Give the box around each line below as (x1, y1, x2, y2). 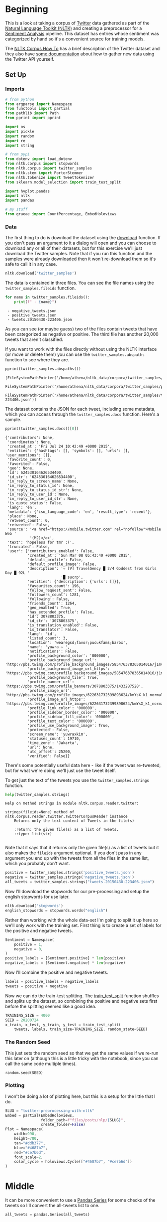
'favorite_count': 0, (7, 457, 52, 462)
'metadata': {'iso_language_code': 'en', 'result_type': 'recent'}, (7, 509, 153, 514)
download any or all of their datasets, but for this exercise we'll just (5, 245, 143, 251)
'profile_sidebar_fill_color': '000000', (27, 714, 114, 719)
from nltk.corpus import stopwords (5, 161, 79, 166)
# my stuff (5, 207, 28, 212)
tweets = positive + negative (5, 983, 68, 989)
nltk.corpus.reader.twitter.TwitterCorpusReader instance (5, 814, 128, 819)
